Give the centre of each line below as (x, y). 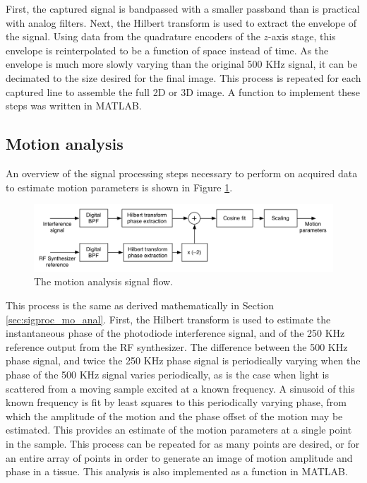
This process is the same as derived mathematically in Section (140, 305)
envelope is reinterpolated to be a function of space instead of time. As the (167, 50)
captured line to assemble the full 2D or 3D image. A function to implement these (183, 91)
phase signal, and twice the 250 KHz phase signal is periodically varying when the (183, 360)
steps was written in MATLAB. (74, 106)
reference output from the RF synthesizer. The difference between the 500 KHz (177, 346)
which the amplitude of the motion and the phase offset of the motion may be (174, 416)
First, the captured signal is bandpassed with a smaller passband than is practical (183, 8)
